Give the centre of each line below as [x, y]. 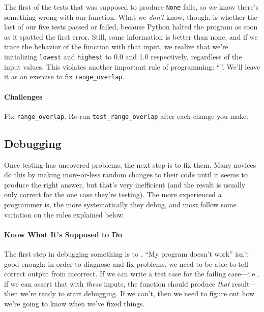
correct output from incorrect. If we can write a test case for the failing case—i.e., [132, 274]
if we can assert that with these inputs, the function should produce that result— [130, 283]
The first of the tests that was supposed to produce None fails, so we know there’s [131, 7]
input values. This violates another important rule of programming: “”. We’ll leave [132, 66]
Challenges [23, 96]
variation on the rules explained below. [65, 214]
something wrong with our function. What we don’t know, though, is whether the [131, 17]
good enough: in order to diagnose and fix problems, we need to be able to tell [126, 263]
